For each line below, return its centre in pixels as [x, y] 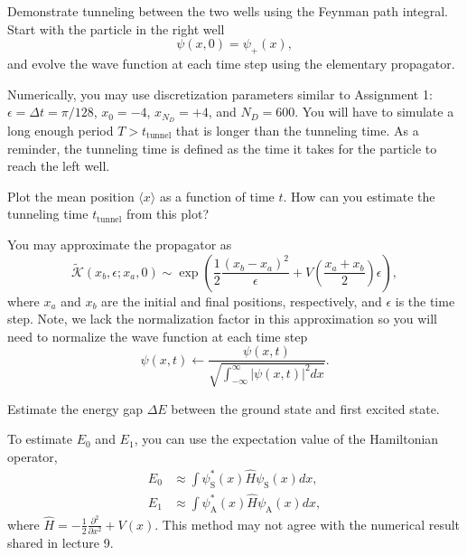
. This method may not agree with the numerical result [308, 524]
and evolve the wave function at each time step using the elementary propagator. [231, 63]
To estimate [40, 439]
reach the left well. [59, 166]
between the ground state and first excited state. [305, 408]
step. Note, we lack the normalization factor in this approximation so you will [222, 319]
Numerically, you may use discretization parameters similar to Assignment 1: [220, 94]
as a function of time [217, 196]
